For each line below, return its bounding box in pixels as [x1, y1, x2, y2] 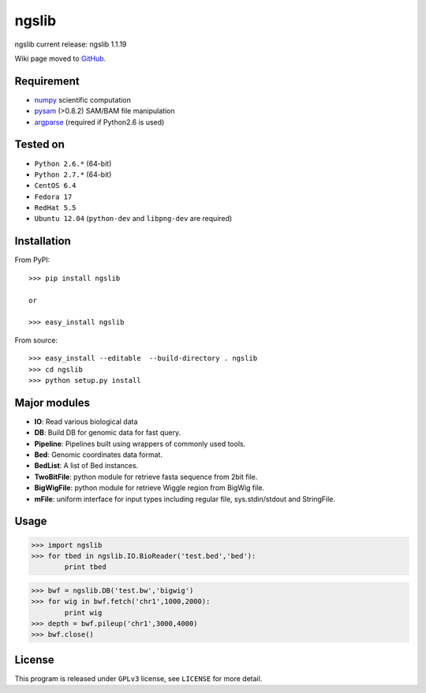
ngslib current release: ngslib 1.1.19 [14, 39, 127, 49]
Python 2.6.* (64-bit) [34, 159, 112, 168]
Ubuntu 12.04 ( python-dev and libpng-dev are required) [34, 214, 233, 223]
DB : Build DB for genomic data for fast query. [34, 428, 181, 437]
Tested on [14, 138, 65, 152]
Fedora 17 [34, 192, 73, 201]
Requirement [14, 74, 80, 88]
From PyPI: [14, 255, 50, 264]
